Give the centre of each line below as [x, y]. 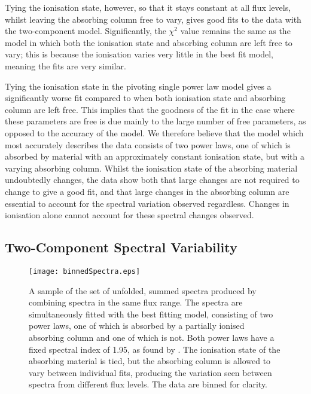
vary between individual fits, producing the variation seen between [150, 372]
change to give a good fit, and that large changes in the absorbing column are [147, 191]
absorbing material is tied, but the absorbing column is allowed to [150, 361]
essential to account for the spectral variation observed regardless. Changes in [147, 203]
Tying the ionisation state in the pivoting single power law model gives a [138, 86]
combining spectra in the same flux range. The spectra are [136, 302]
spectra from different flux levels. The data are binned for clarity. [148, 384]
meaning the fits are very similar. [65, 65]
